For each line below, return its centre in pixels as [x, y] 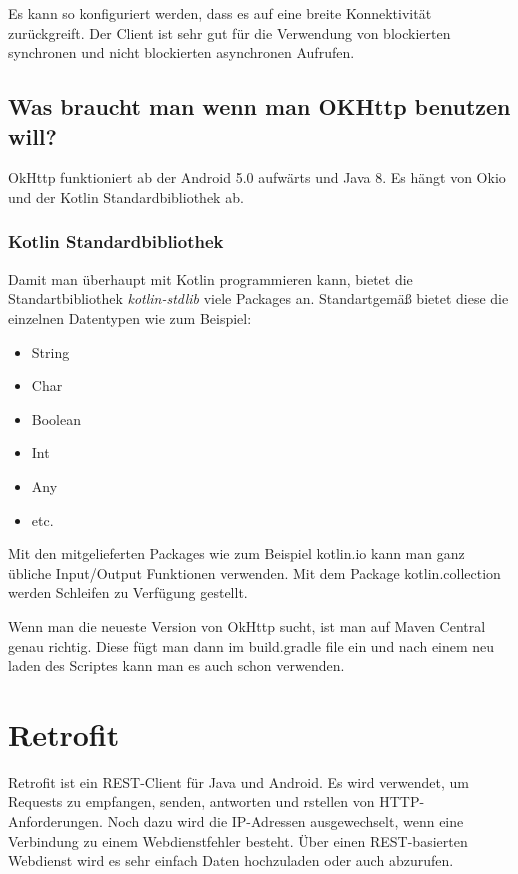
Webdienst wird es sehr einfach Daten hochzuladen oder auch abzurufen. [231, 860]
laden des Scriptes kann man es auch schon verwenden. [176, 665]
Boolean [56, 418]
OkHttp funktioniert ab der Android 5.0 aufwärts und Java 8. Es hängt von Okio [257, 177]
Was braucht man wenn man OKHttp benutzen [259, 106]
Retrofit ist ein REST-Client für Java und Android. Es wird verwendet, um [239, 781]
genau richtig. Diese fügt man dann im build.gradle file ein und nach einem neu [251, 645]
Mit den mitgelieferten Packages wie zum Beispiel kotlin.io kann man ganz [236, 553]
